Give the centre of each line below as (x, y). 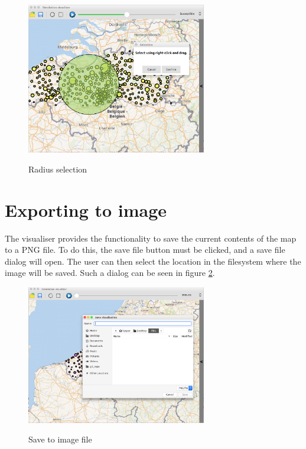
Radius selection (58, 169)
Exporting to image (86, 209)
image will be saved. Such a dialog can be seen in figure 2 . (110, 273)
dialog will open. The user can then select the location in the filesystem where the (153, 261)
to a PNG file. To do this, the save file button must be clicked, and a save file (145, 250)
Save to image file (60, 439)
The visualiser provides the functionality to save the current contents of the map (151, 238)
